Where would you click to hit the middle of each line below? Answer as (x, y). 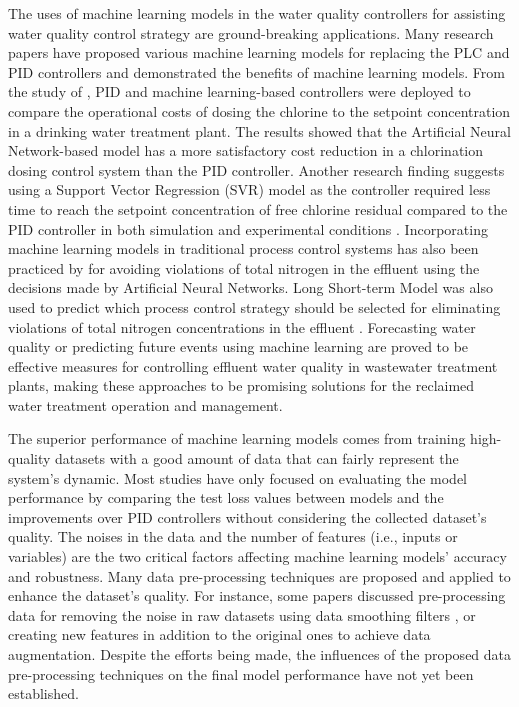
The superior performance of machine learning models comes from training (237, 438)
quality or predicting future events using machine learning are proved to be (238, 346)
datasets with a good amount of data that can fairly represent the (257, 458)
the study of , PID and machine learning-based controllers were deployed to (239, 91)
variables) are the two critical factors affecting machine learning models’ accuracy (257, 556)
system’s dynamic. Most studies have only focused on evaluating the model (238, 477)
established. (43, 693)
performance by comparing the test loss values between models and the (226, 497)
